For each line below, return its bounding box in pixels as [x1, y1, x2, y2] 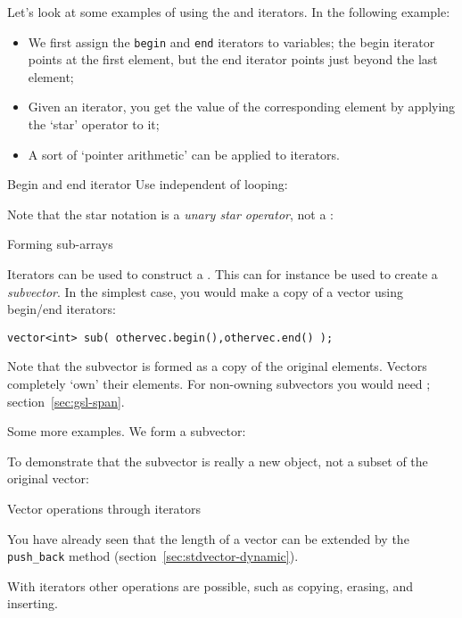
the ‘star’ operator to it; [28, 115, 160, 134]
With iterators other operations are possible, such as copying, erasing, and [7, 576, 414, 595]
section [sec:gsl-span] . [7, 391, 125, 410]
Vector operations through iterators [7, 499, 201, 517]
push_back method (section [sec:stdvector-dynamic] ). [7, 547, 299, 565]
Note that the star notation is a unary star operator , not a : [7, 204, 334, 223]
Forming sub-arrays [7, 235, 113, 253]
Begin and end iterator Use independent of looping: [7, 175, 288, 194]
